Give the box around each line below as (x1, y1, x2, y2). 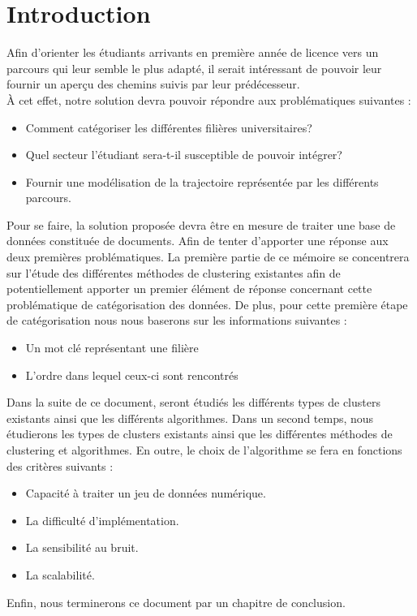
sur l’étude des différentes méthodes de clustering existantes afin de (6, 264, 341, 281)
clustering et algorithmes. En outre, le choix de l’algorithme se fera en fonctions (6, 442, 402, 458)
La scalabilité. (25, 566, 95, 583)
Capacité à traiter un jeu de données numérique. (25, 485, 266, 502)
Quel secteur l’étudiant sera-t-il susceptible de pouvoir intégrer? (25, 146, 342, 163)
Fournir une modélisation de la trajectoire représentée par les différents (25, 173, 379, 190)
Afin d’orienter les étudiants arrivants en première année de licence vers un (6, 44, 379, 61)
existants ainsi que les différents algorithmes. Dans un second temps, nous (6, 409, 374, 426)
